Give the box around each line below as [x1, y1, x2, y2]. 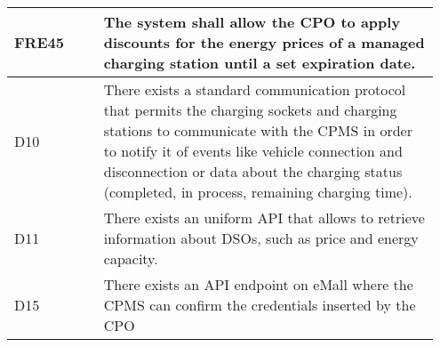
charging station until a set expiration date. [103, 52, 416, 73]
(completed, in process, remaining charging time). [103, 182, 412, 202]
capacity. [103, 248, 158, 269]
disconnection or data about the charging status [103, 161, 403, 182]
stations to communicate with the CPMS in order [103, 120, 412, 141]
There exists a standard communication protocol [103, 79, 406, 100]
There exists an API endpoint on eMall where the [103, 274, 413, 295]
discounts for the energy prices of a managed [103, 32, 425, 52]
